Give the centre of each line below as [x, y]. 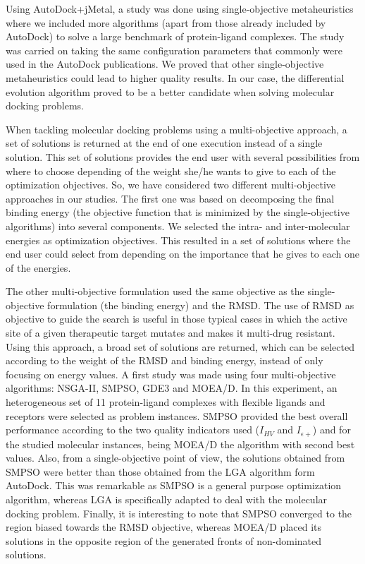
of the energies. [38, 267]
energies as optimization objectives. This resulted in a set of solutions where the [178, 240]
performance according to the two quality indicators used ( [133, 430]
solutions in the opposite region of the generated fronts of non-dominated [164, 540]
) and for [332, 430]
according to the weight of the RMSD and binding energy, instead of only [165, 360]
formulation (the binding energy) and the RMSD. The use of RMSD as [201, 305]
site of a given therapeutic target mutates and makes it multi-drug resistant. [171, 333]
